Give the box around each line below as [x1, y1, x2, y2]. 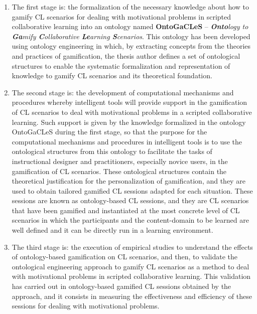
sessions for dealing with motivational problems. [12, 300, 160, 311]
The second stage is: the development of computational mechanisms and [12, 87, 234, 97]
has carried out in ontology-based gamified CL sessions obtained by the [12, 281, 231, 291]
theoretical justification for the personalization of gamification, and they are [12, 176, 245, 186]
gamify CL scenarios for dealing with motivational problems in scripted [12, 11, 231, 22]
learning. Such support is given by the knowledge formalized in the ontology [12, 116, 246, 127]
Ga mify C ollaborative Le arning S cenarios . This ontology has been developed [12, 31, 250, 41]
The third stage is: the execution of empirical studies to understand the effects [12, 241, 253, 252]
